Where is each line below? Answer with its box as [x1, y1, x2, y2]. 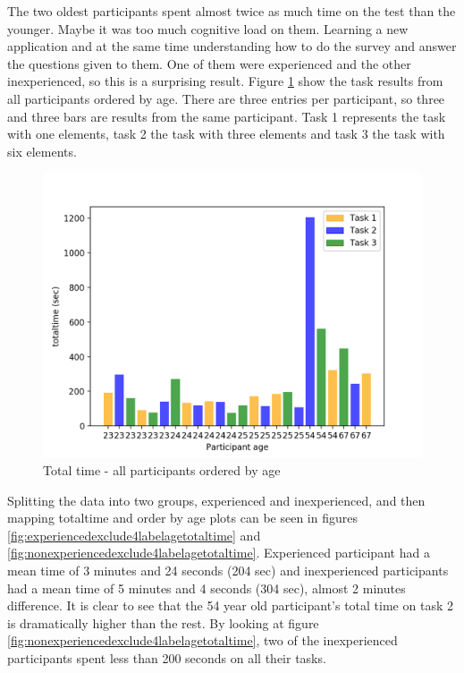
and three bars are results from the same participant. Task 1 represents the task [7, 106, 446, 125]
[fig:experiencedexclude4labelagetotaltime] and [7, 525, 261, 544]
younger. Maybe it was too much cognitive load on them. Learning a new [7, 19, 409, 38]
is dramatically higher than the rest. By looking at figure [7, 613, 319, 632]
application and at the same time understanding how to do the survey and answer [7, 37, 457, 55]
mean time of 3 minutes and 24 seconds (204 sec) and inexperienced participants [7, 560, 449, 579]
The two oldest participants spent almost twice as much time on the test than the [7, 2, 456, 20]
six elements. [7, 141, 77, 160]
